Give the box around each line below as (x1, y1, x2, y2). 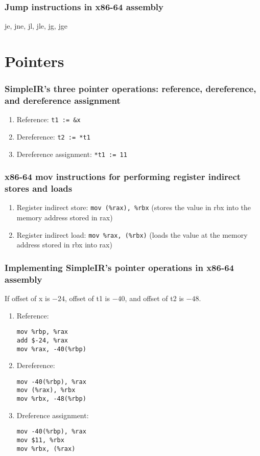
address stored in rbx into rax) (16, 239, 112, 250)
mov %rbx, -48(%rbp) (16, 395, 86, 403)
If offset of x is (5, 293, 50, 304)
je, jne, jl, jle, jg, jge (5, 20, 67, 31)
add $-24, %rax (16, 336, 68, 344)
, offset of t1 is (64, 293, 110, 304)
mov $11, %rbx (16, 437, 64, 444)
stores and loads (5, 182, 73, 195)
